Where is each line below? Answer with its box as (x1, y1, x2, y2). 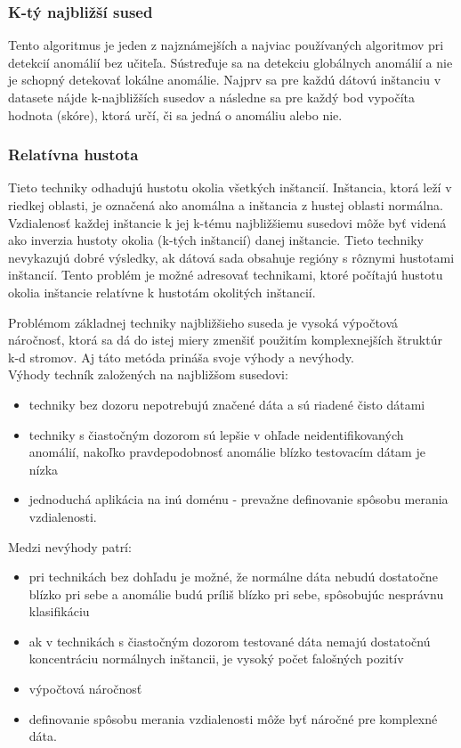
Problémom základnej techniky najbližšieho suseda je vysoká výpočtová (8, 313, 399, 331)
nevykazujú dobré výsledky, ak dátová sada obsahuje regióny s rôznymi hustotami (8, 248, 455, 266)
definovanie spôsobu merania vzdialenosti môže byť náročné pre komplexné (28, 709, 438, 728)
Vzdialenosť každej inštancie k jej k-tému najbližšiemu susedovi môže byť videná (8, 213, 447, 232)
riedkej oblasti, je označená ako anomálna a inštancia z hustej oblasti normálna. (8, 196, 443, 214)
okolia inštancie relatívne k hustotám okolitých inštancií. (8, 282, 316, 301)
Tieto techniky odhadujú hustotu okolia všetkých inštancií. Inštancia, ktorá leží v (8, 178, 452, 197)
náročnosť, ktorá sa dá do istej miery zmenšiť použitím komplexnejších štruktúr (8, 330, 442, 349)
